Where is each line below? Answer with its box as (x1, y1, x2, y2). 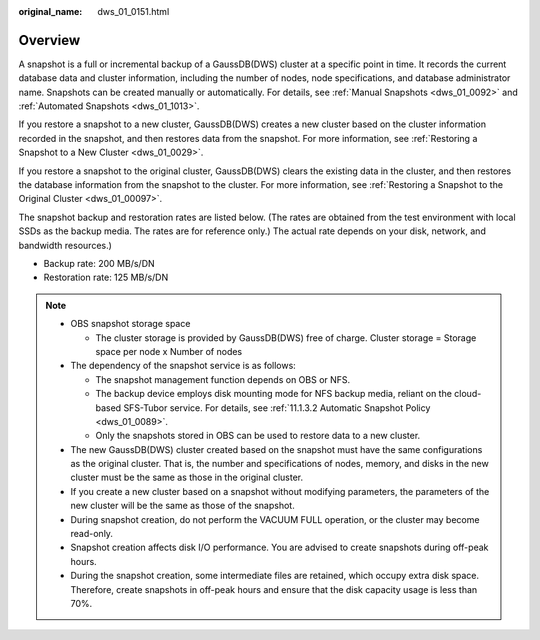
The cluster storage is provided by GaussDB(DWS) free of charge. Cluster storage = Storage (95, 331, 477, 344)
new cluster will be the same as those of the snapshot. (70, 500, 295, 512)
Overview (18, 31, 81, 49)
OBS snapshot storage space (70, 318, 191, 330)
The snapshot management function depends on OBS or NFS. (95, 373, 351, 385)
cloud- (453, 388, 482, 400)
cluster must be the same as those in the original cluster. (70, 471, 304, 484)
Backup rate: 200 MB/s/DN (43, 257, 155, 269)
